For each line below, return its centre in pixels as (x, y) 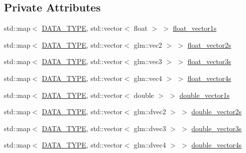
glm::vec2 (148, 44)
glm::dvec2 (150, 112)
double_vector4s (217, 145)
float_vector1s (195, 28)
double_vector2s (217, 112)
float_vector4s (209, 78)
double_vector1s (205, 95)
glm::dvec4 (150, 145)
